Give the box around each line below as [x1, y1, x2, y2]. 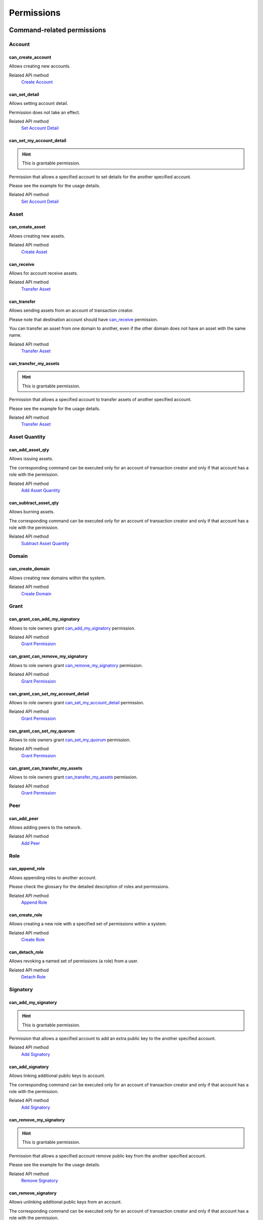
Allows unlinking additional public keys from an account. [9, 1199, 122, 1205]
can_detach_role [9, 949, 44, 955]
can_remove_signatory [9, 1190, 57, 1196]
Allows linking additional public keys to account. [9, 1073, 106, 1078]
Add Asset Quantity [21, 487, 60, 493]
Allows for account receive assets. [9, 270, 78, 276]
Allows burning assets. [9, 509, 55, 515]
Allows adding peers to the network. [9, 824, 82, 830]
